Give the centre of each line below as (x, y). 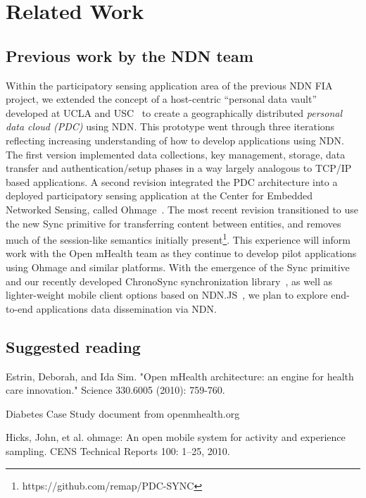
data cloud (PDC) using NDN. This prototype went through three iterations (170, 126)
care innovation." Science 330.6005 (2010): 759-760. (115, 390)
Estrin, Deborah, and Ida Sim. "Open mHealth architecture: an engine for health (180, 376)
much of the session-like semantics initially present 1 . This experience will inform (178, 238)
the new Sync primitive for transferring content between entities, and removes (173, 223)
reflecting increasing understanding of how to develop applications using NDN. (175, 140)
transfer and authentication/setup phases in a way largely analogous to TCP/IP (179, 168)
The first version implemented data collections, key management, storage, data (176, 154)
